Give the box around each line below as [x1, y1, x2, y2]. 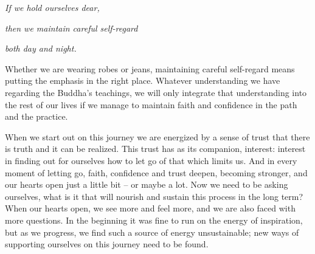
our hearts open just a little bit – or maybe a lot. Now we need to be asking [5, 178, 288, 191]
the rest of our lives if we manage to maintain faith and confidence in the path [5, 98, 297, 111]
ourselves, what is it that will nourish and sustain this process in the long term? [5, 190, 303, 202]
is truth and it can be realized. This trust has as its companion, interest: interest [5, 142, 306, 155]
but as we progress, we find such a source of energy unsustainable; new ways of [5, 225, 299, 238]
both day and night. [5, 42, 77, 55]
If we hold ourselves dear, [5, 1, 100, 13]
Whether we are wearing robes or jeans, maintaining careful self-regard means [5, 62, 295, 75]
